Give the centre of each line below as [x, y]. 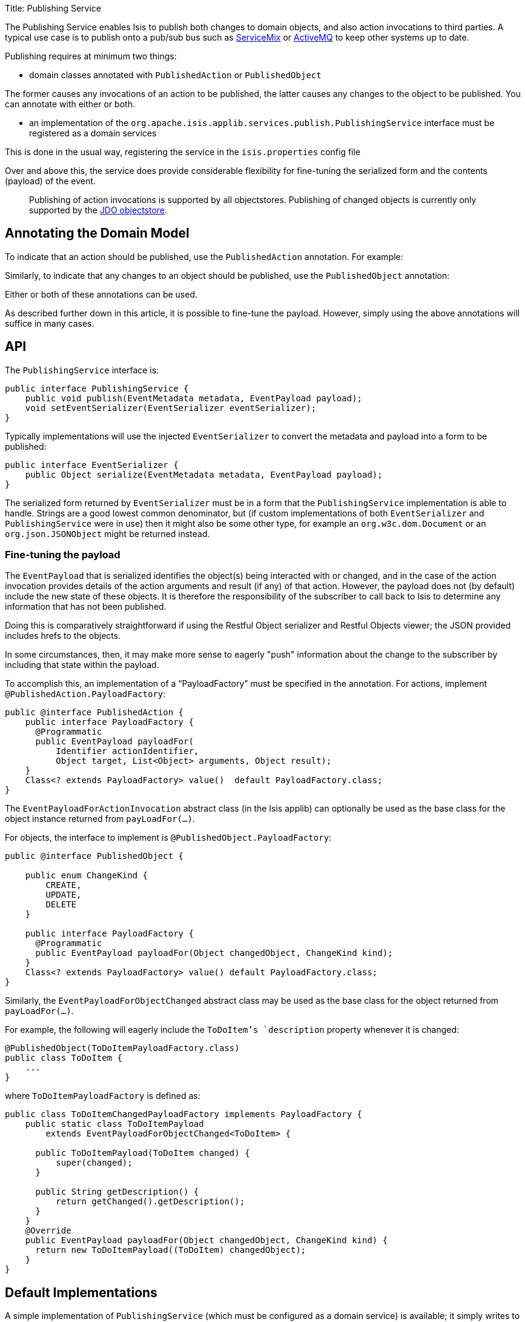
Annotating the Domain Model [97, 233]
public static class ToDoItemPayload [114, 1124]
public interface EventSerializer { [92, 465]
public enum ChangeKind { [87, 876]
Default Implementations [81, 1292]
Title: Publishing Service [53, 8]
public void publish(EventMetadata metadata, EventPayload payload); [194, 398]
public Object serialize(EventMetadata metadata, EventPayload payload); [204, 474]
